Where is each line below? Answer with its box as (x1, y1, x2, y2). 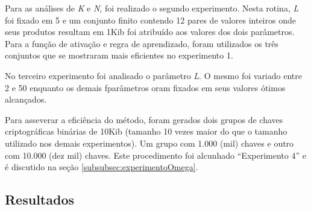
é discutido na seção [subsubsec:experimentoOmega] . (5, 161, 198, 173)
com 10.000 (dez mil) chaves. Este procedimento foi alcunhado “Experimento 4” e (5, 148, 306, 161)
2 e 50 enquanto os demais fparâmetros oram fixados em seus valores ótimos (5, 81, 286, 94)
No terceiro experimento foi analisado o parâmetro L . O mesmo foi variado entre (5, 69, 302, 81)
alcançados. (5, 93, 47, 106)
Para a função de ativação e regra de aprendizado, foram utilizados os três (5, 37, 279, 49)
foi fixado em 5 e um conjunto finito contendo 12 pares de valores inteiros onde (5, 13, 296, 26)
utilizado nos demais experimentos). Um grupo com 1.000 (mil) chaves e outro (5, 136, 294, 149)
